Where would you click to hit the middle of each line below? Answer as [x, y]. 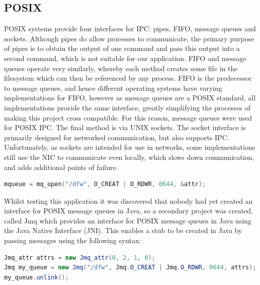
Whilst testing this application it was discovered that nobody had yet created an [128, 201]
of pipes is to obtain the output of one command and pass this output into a [122, 48]
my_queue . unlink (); [36, 277]
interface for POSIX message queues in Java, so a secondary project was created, [128, 211]
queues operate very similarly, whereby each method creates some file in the [121, 68]
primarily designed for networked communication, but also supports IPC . [117, 137]
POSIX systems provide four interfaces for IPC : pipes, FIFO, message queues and [130, 28]
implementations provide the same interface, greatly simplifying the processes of [127, 107]
